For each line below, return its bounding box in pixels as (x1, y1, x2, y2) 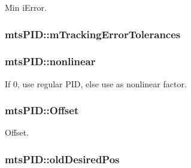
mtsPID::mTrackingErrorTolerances (5, 26, 181, 41)
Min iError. (5, 1, 47, 13)
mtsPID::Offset (5, 103, 79, 118)
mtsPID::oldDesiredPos (5, 151, 120, 166)
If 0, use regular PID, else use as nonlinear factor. (5, 77, 187, 90)
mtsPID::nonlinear (5, 54, 96, 69)
